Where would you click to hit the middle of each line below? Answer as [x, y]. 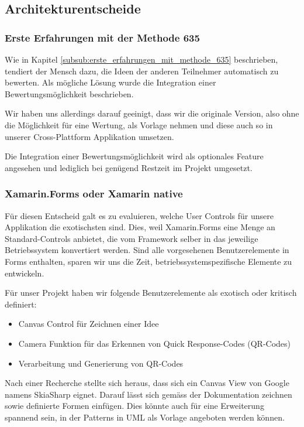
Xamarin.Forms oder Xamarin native [94, 194]
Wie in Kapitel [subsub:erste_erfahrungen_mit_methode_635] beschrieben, [141, 59]
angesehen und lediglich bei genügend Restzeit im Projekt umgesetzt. [129, 167]
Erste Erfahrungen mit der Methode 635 [102, 37]
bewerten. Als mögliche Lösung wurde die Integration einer [110, 82]
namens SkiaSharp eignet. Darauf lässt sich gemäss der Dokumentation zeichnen [148, 394]
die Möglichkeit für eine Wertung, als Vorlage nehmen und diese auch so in [139, 124]
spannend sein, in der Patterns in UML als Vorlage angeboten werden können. [145, 417]
